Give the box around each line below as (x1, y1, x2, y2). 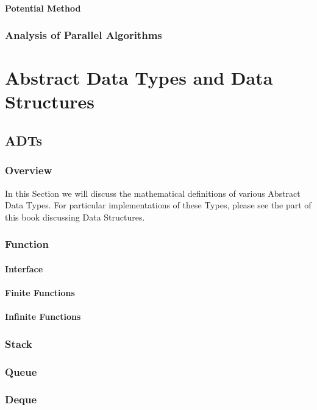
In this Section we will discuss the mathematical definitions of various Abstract (5, 186, 301, 199)
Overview (5, 163, 52, 178)
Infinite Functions (5, 310, 81, 323)
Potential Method (5, 1, 81, 14)
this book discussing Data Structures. (5, 210, 145, 223)
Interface (5, 262, 43, 275)
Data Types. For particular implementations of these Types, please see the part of (5, 199, 312, 211)
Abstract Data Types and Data (5, 65, 273, 90)
